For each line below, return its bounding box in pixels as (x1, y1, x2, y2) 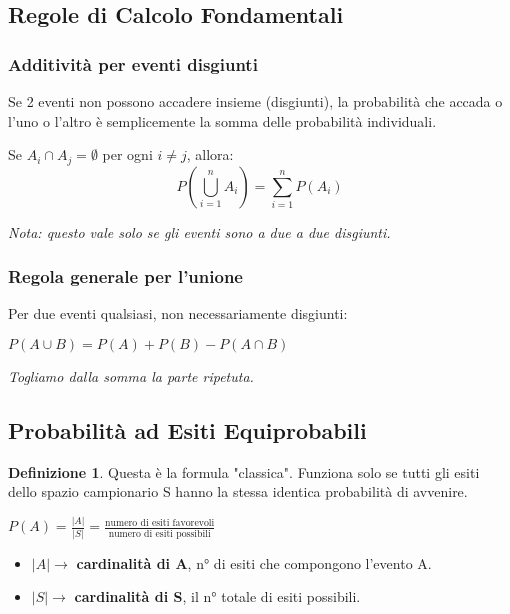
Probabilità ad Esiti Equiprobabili (8, 415, 367, 446)
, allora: (186, 144, 234, 165)
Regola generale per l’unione (8, 264, 243, 289)
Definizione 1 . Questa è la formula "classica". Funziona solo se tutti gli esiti (8, 461, 480, 482)
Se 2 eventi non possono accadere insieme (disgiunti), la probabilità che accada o (8, 91, 503, 111)
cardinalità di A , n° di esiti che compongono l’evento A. (76, 552, 432, 573)
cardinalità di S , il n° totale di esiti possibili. (74, 586, 361, 607)
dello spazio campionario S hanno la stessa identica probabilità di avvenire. (8, 481, 468, 502)
